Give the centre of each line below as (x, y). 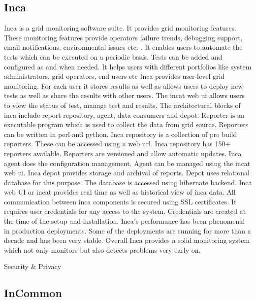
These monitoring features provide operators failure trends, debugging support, (123, 37)
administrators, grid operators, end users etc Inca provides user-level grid (114, 76)
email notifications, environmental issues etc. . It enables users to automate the (123, 47)
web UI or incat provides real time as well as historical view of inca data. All (120, 192)
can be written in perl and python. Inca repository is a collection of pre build (121, 134)
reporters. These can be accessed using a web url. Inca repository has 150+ (117, 144)
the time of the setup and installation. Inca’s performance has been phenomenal (125, 221)
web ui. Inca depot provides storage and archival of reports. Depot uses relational (127, 173)
